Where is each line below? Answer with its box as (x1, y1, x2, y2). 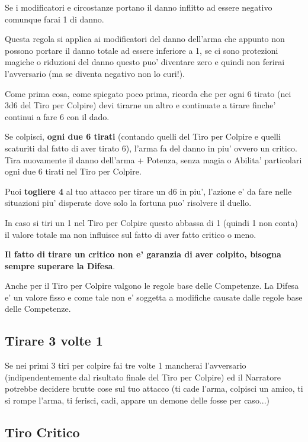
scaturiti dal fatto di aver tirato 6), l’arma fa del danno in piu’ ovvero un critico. (5, 141, 297, 154)
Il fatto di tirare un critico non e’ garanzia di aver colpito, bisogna (5, 248, 281, 260)
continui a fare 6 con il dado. (5, 110, 110, 122)
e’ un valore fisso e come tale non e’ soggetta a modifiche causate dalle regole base (5, 291, 303, 303)
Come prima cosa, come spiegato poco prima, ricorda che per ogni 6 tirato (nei (5, 87, 291, 99)
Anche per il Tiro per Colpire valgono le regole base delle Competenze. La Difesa (5, 279, 299, 292)
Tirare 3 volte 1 (5, 331, 103, 350)
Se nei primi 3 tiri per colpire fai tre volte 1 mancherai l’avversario (5, 359, 246, 372)
